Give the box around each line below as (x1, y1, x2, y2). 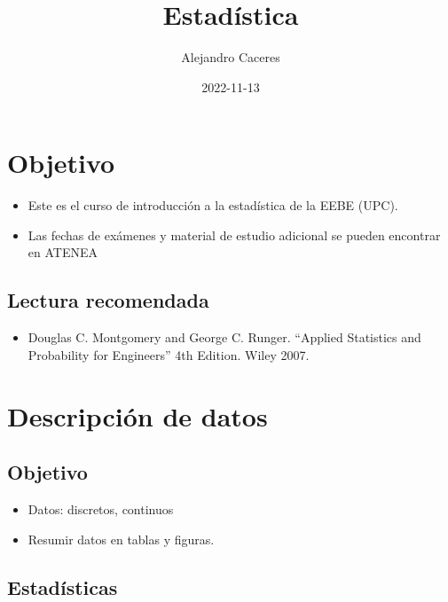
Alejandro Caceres (181, 48, 280, 66)
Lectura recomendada (7, 286, 209, 314)
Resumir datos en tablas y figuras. (28, 529, 215, 548)
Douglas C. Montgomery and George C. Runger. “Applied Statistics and (28, 328, 421, 347)
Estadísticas (7, 573, 118, 600)
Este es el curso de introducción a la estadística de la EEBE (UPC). (28, 196, 398, 215)
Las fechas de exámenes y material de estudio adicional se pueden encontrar (28, 225, 441, 244)
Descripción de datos (7, 397, 268, 434)
